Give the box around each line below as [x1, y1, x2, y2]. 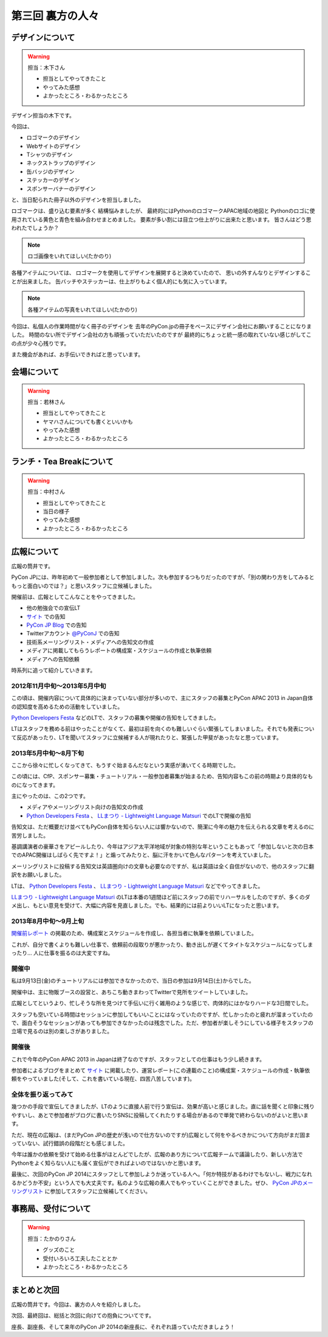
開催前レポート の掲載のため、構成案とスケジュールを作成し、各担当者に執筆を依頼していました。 [11, 930, 258, 937]
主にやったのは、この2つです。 [11, 792, 89, 800]
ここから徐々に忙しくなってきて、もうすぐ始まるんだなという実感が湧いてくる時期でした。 [11, 761, 239, 769]
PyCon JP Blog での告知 [26, 621, 87, 629]
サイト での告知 [26, 613, 66, 620]
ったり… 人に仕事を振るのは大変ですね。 [11, 949, 114, 957]
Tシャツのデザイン [26, 151, 73, 158]
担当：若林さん [27, 398, 65, 406]
